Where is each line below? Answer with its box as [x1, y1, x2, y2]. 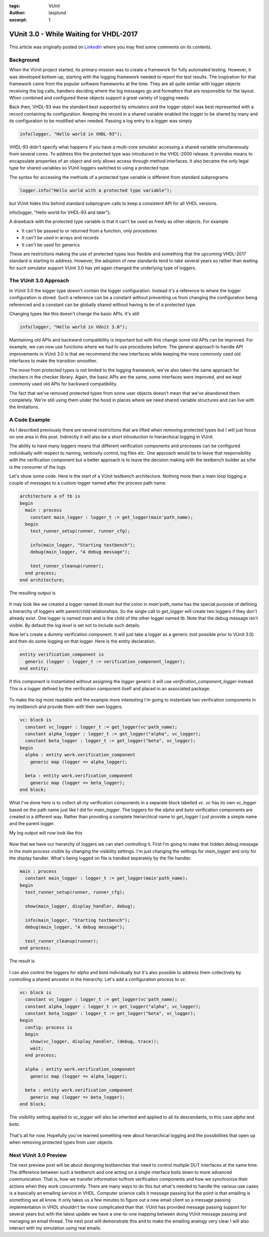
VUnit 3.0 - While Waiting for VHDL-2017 [9, 30, 138, 38]
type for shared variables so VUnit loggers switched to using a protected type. [9, 165, 170, 171]
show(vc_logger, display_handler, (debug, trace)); [30, 1039, 159, 1044]
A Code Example [9, 416, 50, 423]
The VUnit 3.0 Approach [9, 277, 70, 284]
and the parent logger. [9, 821, 55, 827]
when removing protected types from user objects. [9, 1139, 114, 1145]
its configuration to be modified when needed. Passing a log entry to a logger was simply [9, 118, 192, 124]
